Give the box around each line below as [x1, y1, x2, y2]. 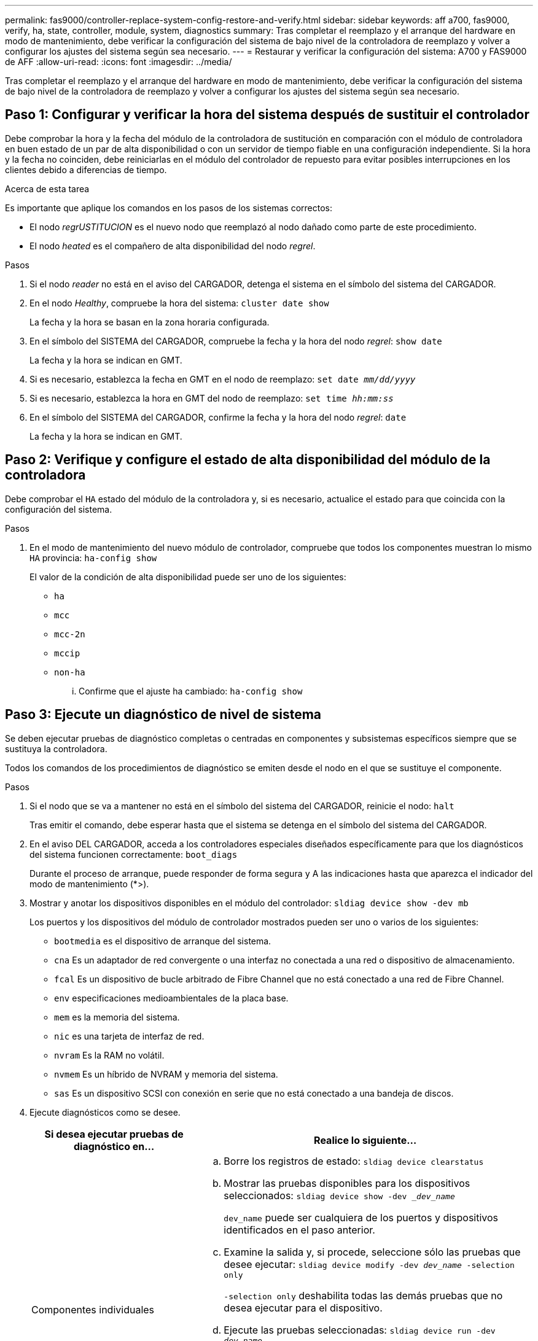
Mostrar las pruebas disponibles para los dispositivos [224, 1176, 470, 1189]
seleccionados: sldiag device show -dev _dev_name [224, 1189, 455, 1202]
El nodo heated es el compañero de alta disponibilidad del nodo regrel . [29, 240, 316, 251]
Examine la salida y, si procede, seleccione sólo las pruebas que [224, 1245, 521, 1258]
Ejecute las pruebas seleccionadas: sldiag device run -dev [224, 1323, 496, 1336]
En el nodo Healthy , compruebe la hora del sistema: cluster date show [29, 297, 329, 308]
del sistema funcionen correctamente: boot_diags [29, 849, 238, 860]
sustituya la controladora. [5, 743, 107, 754]
